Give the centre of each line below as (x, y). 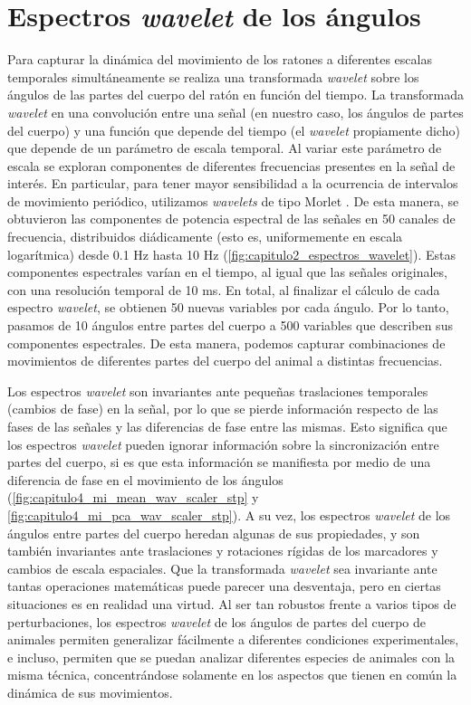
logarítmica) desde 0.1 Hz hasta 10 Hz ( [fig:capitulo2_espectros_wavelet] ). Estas (231, 254)
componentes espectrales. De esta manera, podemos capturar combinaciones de (226, 343)
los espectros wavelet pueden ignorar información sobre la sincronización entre (223, 444)
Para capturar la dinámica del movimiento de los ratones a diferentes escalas (220, 59)
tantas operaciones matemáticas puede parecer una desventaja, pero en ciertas (224, 586)
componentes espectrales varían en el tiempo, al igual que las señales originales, (227, 272)
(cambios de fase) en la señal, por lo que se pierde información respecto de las (223, 409)
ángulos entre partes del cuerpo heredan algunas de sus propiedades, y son (214, 533)
